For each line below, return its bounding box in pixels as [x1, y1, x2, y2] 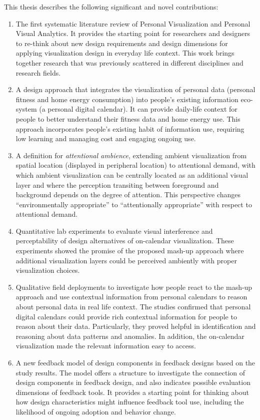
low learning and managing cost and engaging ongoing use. [15, 133, 196, 144]
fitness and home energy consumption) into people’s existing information [15, 94, 238, 104]
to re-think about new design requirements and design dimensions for [15, 38, 228, 48]
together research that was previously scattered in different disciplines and [15, 57, 243, 68]
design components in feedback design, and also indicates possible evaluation [15, 377, 250, 387]
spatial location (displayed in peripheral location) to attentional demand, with [15, 160, 255, 170]
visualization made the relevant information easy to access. [15, 340, 196, 351]
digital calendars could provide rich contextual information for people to [15, 311, 237, 321]
